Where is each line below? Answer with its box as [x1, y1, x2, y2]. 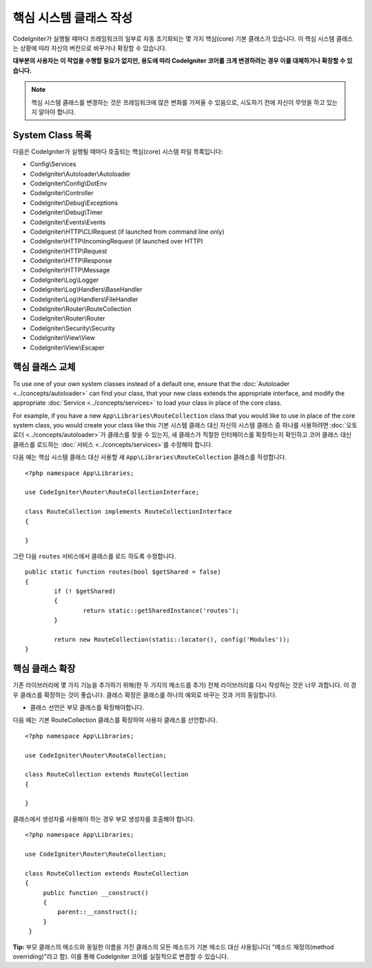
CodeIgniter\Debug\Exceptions [30, 199, 118, 207]
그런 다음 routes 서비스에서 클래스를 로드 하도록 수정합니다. [12, 552, 176, 560]
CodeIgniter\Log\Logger [30, 276, 99, 284]
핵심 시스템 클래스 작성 [12, 10, 133, 26]
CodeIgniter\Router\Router [30, 314, 106, 323]
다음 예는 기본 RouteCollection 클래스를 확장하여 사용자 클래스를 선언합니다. [12, 716, 218, 724]
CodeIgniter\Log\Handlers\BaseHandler [30, 285, 143, 294]
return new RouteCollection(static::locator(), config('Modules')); [54, 635, 291, 643]
